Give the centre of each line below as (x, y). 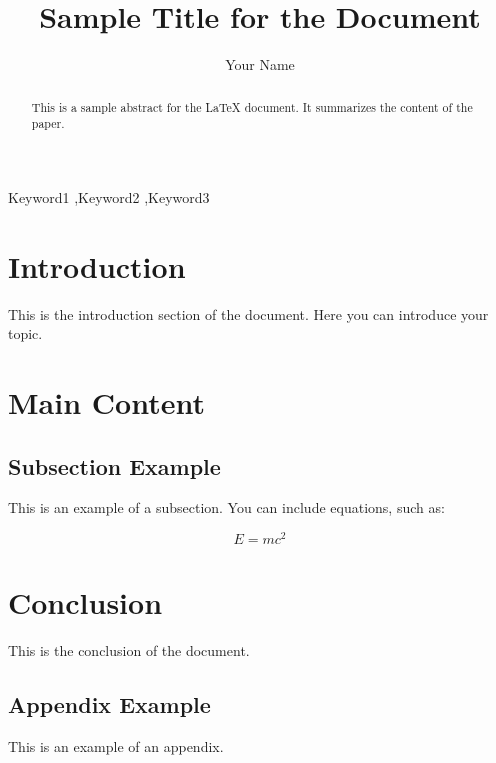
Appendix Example (109, 704)
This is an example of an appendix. (116, 745)
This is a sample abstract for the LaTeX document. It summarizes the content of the (252, 106)
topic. (25, 333)
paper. (48, 123)
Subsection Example (114, 465)
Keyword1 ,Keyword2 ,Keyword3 (109, 196)
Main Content (106, 401)
